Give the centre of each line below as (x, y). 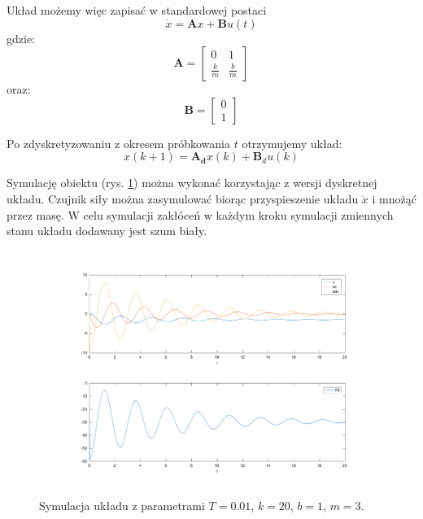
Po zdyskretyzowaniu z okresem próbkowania (119, 143)
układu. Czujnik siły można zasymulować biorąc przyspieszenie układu (183, 198)
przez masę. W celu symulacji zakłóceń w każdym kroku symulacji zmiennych (200, 214)
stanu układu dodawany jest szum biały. (107, 231)
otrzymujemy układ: (292, 143)
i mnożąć (394, 198)
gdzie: (21, 38)
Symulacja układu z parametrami (122, 505)
